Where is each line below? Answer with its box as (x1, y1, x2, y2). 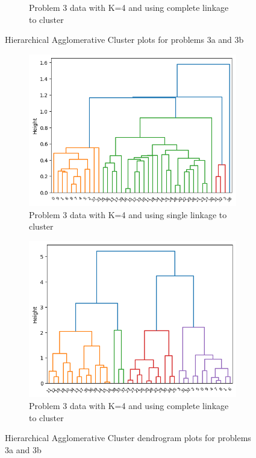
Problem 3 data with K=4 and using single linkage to (29, 208, 227, 221)
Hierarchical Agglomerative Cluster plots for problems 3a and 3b (5, 33, 244, 46)
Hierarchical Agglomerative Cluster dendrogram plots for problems (5, 431, 251, 444)
